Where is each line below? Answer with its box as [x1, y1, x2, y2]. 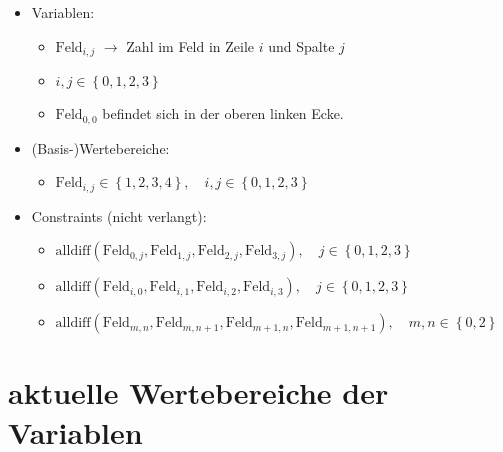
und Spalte [268, 35, 335, 56]
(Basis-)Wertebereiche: [31, 137, 170, 158]
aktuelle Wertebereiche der [8, 372, 389, 413]
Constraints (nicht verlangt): [31, 205, 207, 226]
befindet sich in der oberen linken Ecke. [102, 103, 344, 124]
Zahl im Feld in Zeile [126, 35, 255, 56]
